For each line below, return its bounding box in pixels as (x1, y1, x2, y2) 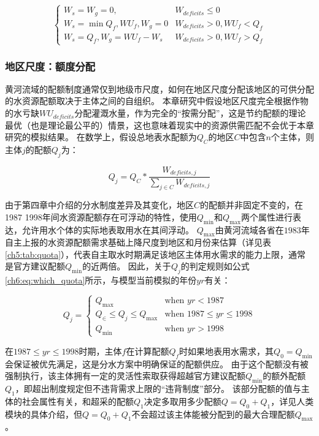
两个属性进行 (240, 210, 293, 223)
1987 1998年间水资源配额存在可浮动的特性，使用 (5, 210, 197, 223)
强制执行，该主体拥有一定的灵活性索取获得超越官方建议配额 (5, 369, 245, 382)
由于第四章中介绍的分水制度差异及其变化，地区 (5, 198, 194, 211)
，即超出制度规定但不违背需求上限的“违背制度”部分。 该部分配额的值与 (15, 382, 301, 395)
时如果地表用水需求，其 (179, 344, 274, 357)
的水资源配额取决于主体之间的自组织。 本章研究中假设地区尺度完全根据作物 (5, 94, 309, 107)
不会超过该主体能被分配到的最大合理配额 (131, 407, 295, 420)
